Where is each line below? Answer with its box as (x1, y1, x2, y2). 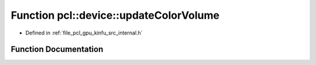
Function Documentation (11, 45, 104, 54)
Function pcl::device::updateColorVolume (11, 9, 219, 22)
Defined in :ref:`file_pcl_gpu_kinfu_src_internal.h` (25, 29, 143, 36)
